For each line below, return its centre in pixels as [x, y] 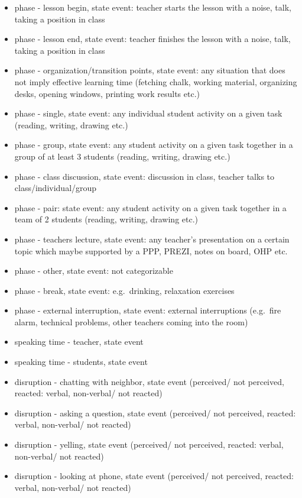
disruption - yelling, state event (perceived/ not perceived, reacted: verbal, [149, 444]
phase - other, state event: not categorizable [94, 271]
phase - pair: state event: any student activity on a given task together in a [150, 207]
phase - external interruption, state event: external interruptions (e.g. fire [148, 310]
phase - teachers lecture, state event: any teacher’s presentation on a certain [152, 239]
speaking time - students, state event [81, 362]
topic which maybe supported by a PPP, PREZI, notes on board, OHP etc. [151, 250]
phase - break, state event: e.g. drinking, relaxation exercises [124, 290]
